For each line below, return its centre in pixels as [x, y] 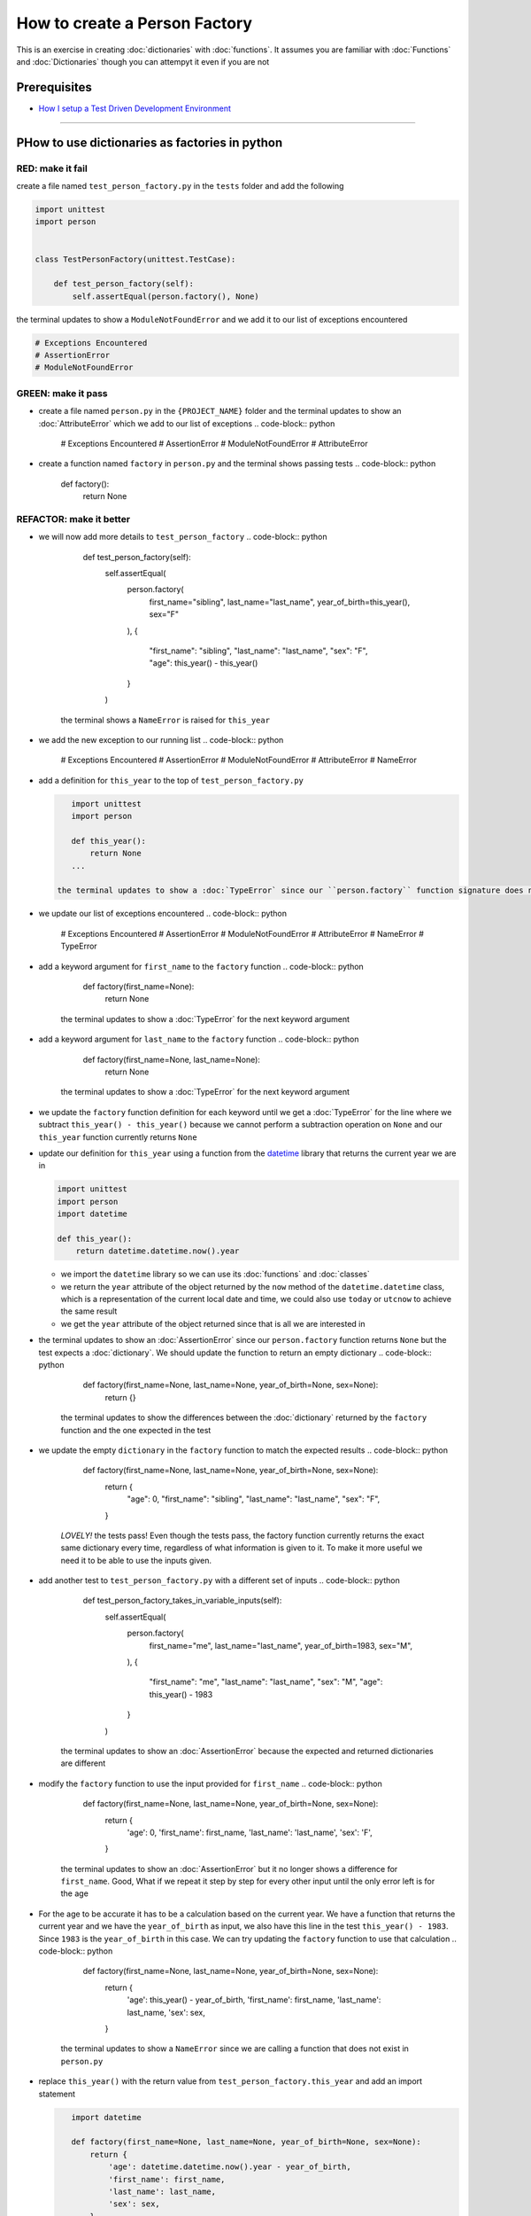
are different [83, 1763]
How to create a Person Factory [134, 23]
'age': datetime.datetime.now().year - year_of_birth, [230, 2167]
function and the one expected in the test [136, 1430]
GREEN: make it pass [62, 393]
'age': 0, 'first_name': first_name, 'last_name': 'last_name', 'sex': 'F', [250, 1832]
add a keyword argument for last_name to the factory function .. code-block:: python [199, 1039]
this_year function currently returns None [118, 1137]
